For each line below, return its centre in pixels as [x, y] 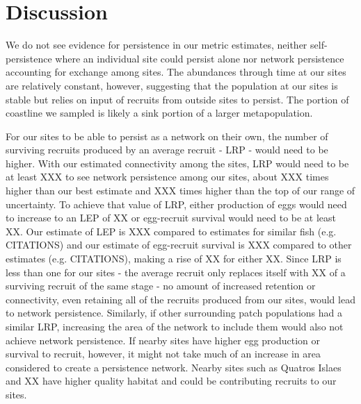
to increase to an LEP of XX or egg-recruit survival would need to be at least [171, 218]
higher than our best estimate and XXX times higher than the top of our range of [180, 191]
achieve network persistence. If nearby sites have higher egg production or [163, 340]
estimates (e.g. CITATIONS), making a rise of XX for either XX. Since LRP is [174, 259]
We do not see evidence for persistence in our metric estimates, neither [157, 45]
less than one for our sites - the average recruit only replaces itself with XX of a [176, 272]
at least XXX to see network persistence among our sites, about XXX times [167, 177]
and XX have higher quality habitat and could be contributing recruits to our [171, 381]
